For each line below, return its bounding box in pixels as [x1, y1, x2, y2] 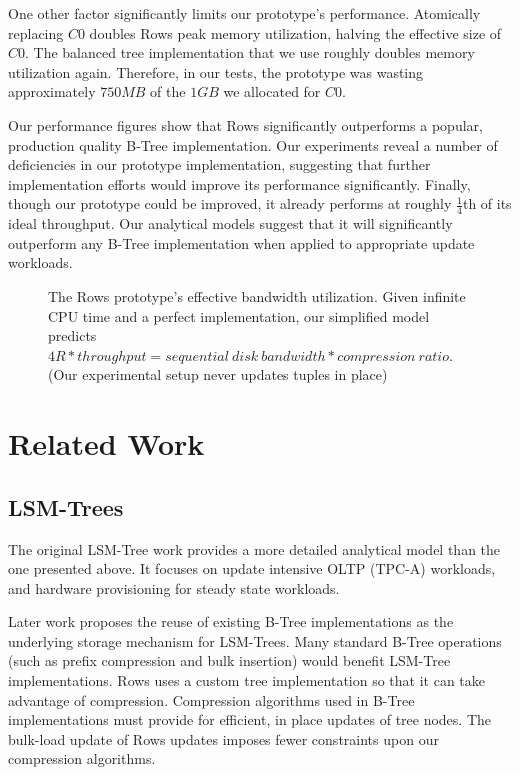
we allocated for [223, 81, 321, 102]
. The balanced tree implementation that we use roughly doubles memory [25, 42, 475, 63]
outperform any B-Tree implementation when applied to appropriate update [8, 232, 475, 253]
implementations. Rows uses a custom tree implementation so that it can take [8, 670, 486, 691]
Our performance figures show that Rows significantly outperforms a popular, [8, 114, 483, 135]
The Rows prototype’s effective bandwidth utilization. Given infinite [48, 285, 466, 306]
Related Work [8, 423, 205, 464]
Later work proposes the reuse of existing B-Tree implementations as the [8, 611, 454, 632]
